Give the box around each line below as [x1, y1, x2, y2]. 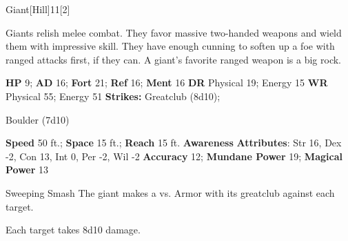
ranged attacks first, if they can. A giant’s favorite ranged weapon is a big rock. [6, 52, 342, 66]
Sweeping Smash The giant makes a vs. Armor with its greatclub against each [6, 185, 335, 200]
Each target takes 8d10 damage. [6, 222, 141, 237]
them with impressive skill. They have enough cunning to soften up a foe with [6, 39, 335, 53]
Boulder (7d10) [6, 112, 70, 126]
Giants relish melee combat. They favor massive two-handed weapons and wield [6, 25, 342, 39]
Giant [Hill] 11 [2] [6, 2, 70, 16]
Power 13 [6, 162, 49, 177]
